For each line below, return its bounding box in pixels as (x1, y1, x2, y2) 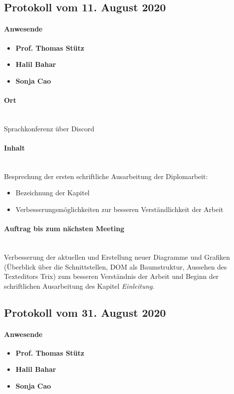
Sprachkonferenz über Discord (4, 123, 95, 133)
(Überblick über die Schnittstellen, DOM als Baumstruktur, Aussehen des (4, 261, 227, 272)
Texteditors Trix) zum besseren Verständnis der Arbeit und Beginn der (4, 271, 219, 281)
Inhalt (4, 142, 25, 152)
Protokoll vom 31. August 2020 (4, 304, 166, 320)
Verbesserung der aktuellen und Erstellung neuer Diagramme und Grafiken (4, 251, 230, 262)
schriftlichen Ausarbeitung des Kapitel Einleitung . (4, 280, 155, 291)
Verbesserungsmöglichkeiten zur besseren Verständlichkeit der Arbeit (15, 204, 224, 214)
